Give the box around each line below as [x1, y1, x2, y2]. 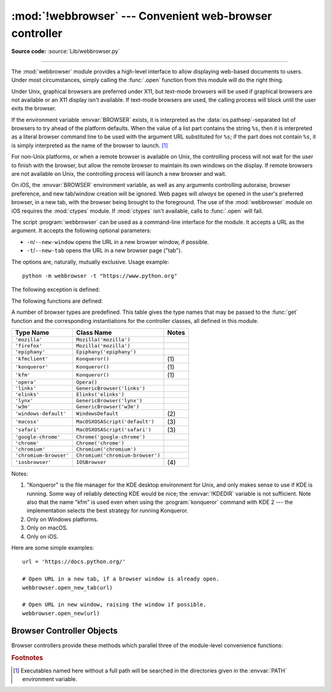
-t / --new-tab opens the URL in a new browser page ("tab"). [26, 247, 183, 254]
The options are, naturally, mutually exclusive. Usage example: [11, 258, 169, 265]
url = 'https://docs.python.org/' [22, 558, 126, 565]
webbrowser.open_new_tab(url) [22, 584, 113, 591]
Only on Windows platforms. [26, 515, 99, 523]
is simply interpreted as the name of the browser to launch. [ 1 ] [11, 142, 169, 149]
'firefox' [15, 342, 43, 349]
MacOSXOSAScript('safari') [76, 427, 151, 433]
